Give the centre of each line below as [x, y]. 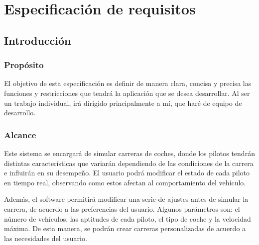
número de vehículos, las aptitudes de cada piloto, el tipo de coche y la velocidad [128, 218]
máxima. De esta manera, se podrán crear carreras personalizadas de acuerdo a [125, 228]
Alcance [20, 134]
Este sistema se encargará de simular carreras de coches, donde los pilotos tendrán [129, 153]
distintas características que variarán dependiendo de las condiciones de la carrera [129, 163]
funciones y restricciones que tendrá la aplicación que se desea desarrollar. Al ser [127, 93]
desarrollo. [20, 113]
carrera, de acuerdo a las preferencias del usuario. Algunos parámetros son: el [122, 208]
